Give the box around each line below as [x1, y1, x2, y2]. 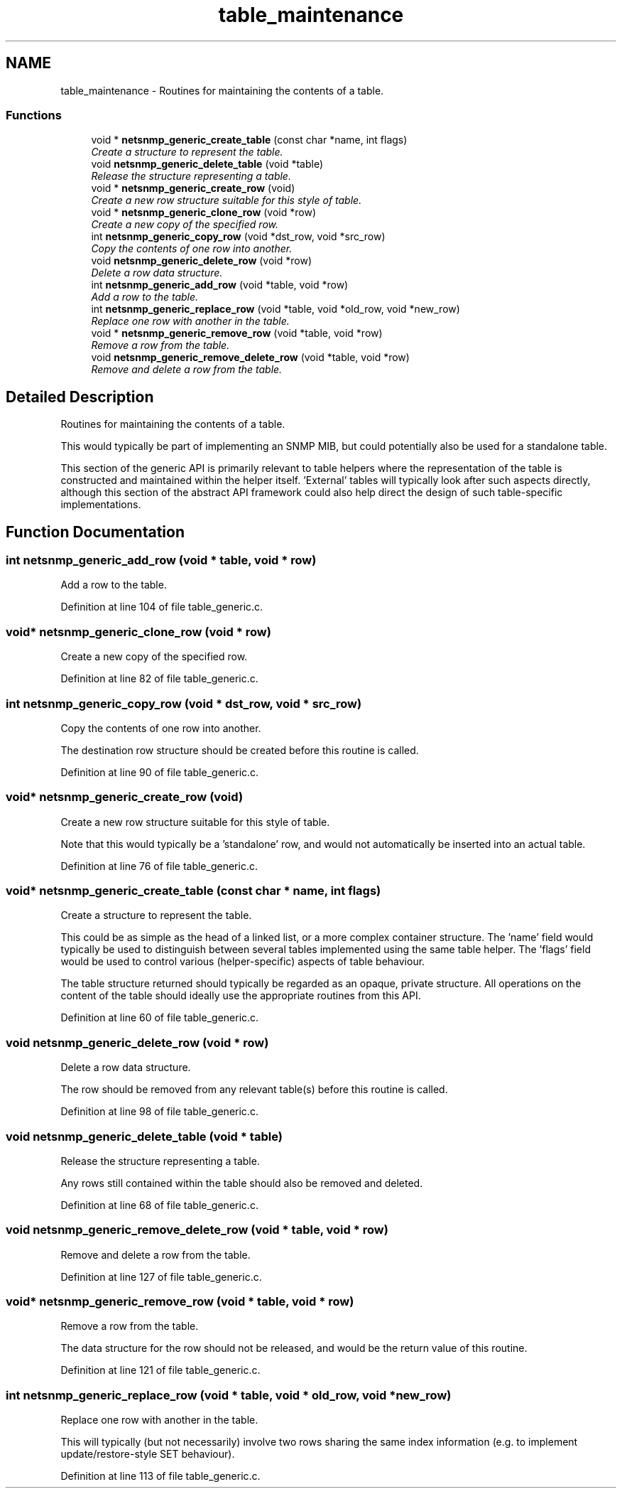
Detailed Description [6, 387, 154, 406]
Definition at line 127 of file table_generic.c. [60, 1270, 262, 1283]
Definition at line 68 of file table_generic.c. [60, 1198, 258, 1211]
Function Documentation [6, 522, 185, 541]
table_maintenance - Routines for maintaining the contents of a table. [60, 84, 384, 97]
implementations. [60, 498, 141, 511]
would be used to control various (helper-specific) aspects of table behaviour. [60, 955, 425, 968]
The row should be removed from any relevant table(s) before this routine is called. [60, 1083, 448, 1096]
